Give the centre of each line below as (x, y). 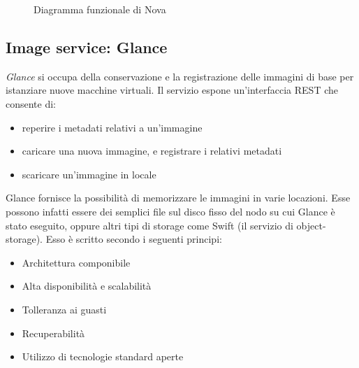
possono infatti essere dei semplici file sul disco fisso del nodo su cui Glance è (170, 211)
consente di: (31, 103)
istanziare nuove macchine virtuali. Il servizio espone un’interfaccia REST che (172, 90)
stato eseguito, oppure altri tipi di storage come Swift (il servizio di (149, 225)
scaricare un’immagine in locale (89, 174)
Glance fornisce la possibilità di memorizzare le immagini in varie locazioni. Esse (178, 198)
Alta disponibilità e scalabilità (87, 286)
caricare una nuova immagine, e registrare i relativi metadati (152, 151)
